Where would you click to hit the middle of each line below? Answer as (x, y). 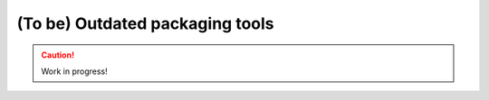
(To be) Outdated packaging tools (145, 23)
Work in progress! (74, 71)
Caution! (58, 55)
